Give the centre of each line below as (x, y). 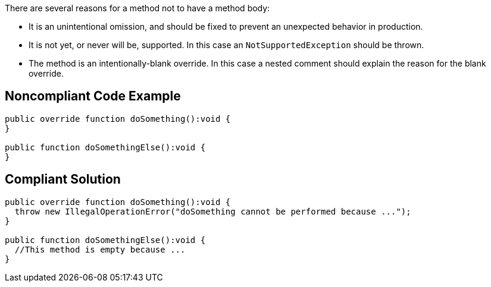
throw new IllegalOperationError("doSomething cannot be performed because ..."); (213, 211)
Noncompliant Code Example (93, 96)
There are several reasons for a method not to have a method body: (137, 8)
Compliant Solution (63, 179)
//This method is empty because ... (100, 249)
